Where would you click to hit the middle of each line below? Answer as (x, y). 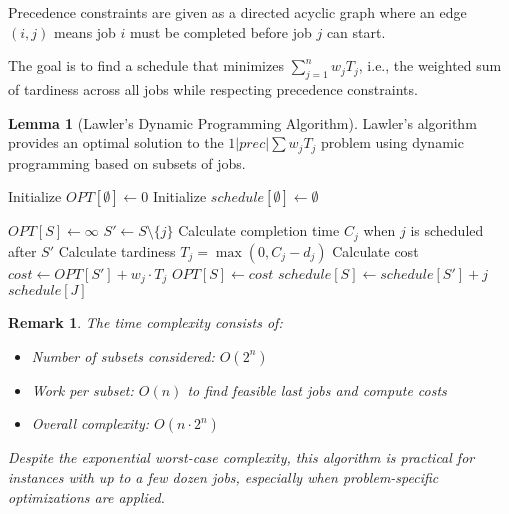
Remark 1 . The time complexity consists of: (145, 322)
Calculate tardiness (117, 250)
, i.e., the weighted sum (430, 65)
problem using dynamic (392, 142)
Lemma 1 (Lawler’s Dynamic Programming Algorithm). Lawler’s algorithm (242, 122)
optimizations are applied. (86, 496)
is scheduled (447, 230)
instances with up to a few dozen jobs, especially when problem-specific (223, 476)
